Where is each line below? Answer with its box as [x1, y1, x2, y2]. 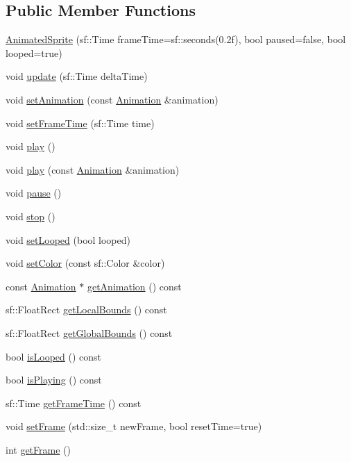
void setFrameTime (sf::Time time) [6, 115, 155, 130]
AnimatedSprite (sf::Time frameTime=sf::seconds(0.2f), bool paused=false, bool [6, 32, 346, 47]
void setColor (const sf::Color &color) [6, 256, 165, 270]
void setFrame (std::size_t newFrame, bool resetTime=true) [6, 419, 262, 434]
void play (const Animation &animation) [6, 162, 180, 176]
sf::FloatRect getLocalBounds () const [6, 302, 167, 317]
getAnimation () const [87, 279, 182, 293]
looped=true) [6, 45, 62, 60]
